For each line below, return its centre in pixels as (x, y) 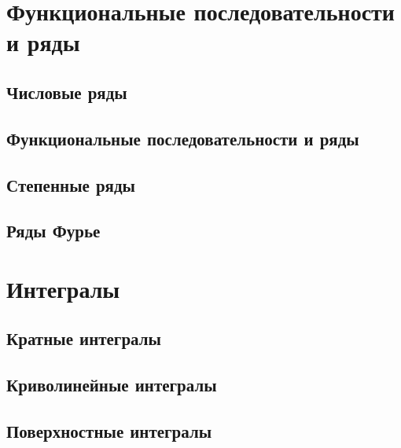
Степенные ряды (71, 184)
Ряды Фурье (53, 231)
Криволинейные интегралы (112, 385)
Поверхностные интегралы (109, 431)
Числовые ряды (67, 92)
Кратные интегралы (84, 338)
